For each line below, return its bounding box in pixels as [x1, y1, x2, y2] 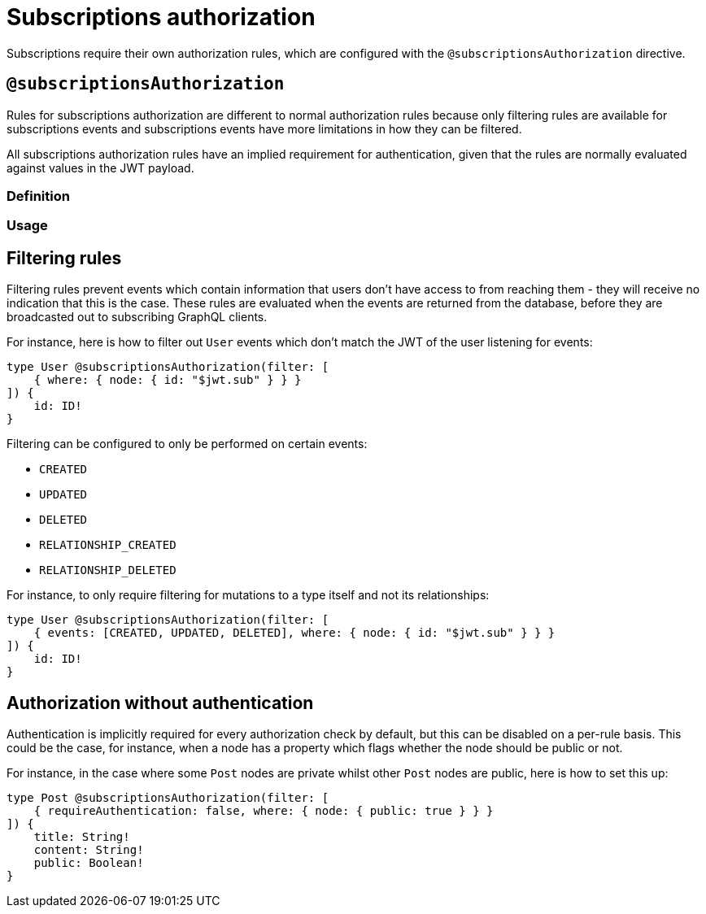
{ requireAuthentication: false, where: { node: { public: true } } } [33, 804, 494, 818]
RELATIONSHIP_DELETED [39, 564, 176, 577]
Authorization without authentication [7, 692, 314, 713]
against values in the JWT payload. [7, 160, 194, 175]
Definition [7, 187, 70, 204]
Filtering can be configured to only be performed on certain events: [7, 437, 368, 451]
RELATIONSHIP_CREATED [39, 538, 176, 552]
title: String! [33, 830, 130, 844]
